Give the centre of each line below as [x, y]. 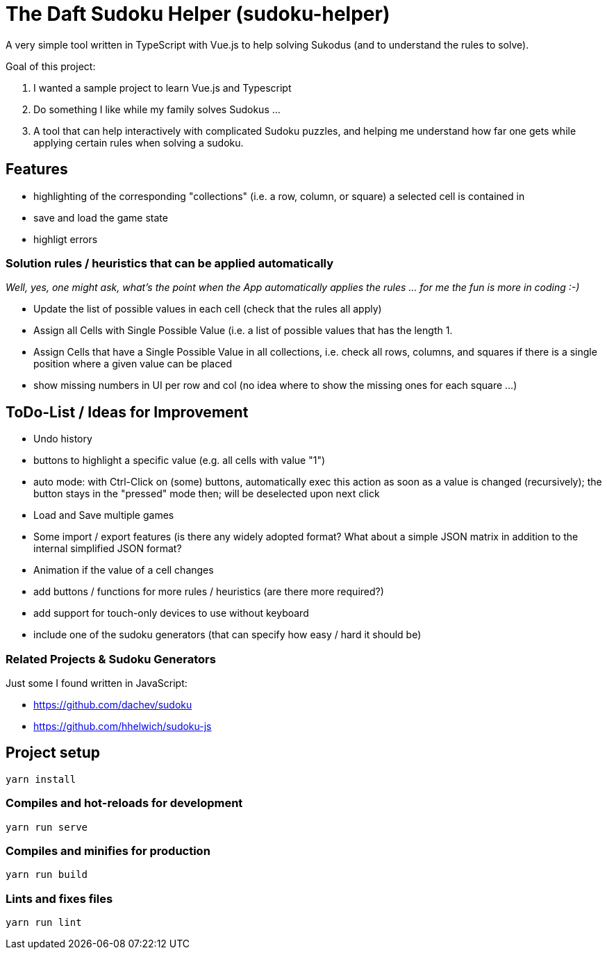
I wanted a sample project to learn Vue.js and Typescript [163, 88]
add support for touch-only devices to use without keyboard [171, 613]
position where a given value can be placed [133, 364]
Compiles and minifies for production [108, 850]
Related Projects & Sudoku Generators [111, 659]
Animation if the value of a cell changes [124, 570]
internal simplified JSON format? [108, 549]
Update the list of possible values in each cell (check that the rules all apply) [208, 309]
